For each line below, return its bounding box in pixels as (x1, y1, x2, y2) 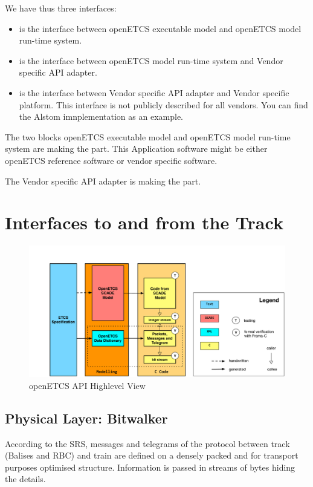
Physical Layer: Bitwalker (5, 408, 168, 427)
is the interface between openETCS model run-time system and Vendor (19, 54, 283, 67)
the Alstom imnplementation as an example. (19, 110, 183, 123)
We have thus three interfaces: (5, 2, 117, 14)
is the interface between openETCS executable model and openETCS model (19, 22, 302, 34)
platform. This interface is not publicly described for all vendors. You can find (19, 98, 308, 111)
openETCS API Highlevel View (29, 379, 146, 391)
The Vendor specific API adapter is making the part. (5, 174, 201, 187)
